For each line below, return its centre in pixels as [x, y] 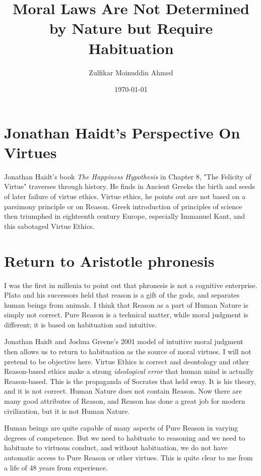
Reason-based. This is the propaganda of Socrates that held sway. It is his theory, [130, 381]
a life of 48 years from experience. [56, 467]
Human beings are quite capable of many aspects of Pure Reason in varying [121, 428]
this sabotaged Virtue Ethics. [49, 226]
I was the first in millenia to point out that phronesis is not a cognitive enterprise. [131, 285]
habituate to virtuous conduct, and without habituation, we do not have [116, 447]
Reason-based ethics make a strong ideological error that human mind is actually [129, 371]
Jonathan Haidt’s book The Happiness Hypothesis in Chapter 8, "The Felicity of [128, 176]
